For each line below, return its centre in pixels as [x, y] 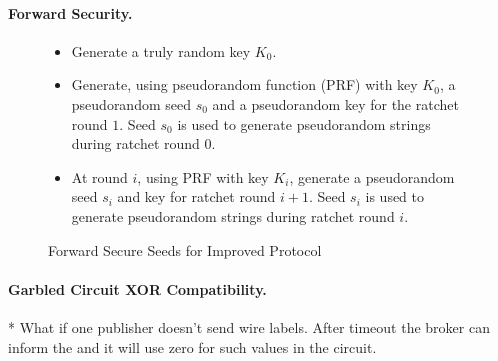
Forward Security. [70, 12]
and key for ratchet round [196, 196]
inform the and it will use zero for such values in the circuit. [192, 346]
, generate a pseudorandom [372, 176]
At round [99, 176]
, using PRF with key [203, 176]
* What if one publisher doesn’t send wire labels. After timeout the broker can [249, 326]
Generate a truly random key [161, 50]
